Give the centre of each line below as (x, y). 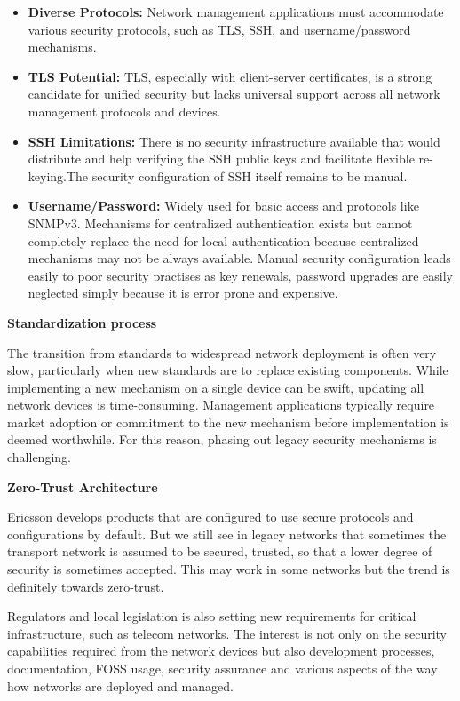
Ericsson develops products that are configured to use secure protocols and (210, 517)
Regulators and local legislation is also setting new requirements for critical (212, 616)
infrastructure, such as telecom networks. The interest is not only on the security (227, 633)
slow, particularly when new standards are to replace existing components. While (228, 370)
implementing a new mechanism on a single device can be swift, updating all (216, 387)
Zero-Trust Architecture (83, 486)
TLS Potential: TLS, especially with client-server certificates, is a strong (230, 76)
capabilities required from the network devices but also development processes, (221, 651)
